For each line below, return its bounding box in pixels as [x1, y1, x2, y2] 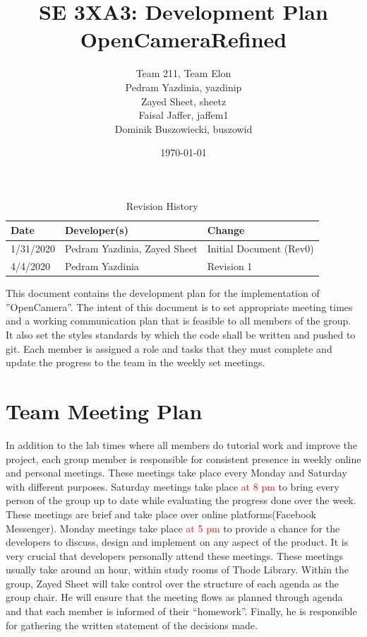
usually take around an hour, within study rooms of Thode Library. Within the [6, 562, 349, 577]
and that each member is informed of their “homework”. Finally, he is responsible [6, 604, 357, 619]
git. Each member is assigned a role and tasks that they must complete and [6, 341, 332, 356]
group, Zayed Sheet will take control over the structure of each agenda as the [6, 575, 339, 590]
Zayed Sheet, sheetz [140, 93, 227, 108]
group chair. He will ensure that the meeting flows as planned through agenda [6, 590, 343, 604]
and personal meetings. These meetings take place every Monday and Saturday [6, 465, 347, 480]
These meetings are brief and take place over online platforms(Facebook [6, 506, 317, 521]
